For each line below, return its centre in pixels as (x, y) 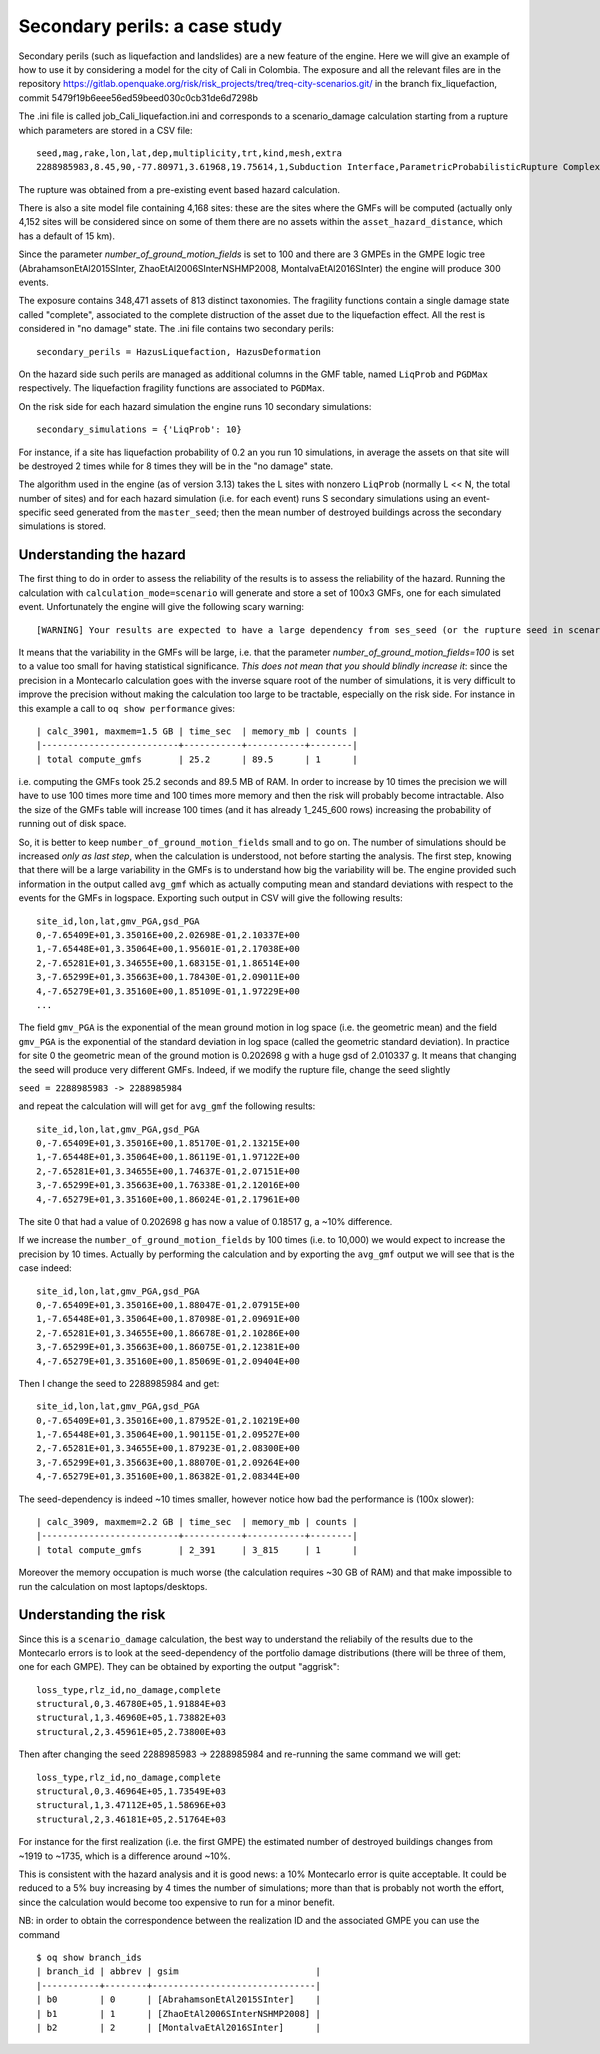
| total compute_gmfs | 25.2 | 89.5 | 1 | (197, 759)
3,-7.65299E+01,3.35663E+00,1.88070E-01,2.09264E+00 (168, 1462)
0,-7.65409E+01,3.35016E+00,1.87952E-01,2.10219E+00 (168, 1420)
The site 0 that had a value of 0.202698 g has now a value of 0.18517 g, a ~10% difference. (205, 1222)
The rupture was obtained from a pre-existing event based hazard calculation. (179, 189)
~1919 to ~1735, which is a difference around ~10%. (124, 1856)
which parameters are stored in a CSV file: (105, 130)
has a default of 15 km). (66, 236)
